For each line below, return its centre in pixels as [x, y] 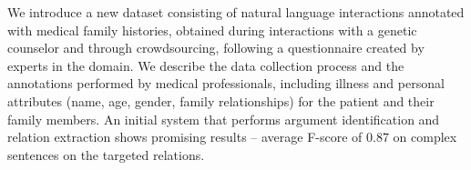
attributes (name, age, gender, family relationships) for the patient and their [221, 100]
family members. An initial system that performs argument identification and [224, 119]
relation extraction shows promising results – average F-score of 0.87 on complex [232, 137]
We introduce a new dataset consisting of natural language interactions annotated [236, 12]
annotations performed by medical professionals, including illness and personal [226, 83]
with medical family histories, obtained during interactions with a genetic [212, 30]
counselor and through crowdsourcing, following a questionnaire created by [216, 48]
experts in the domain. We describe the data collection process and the [206, 65]
